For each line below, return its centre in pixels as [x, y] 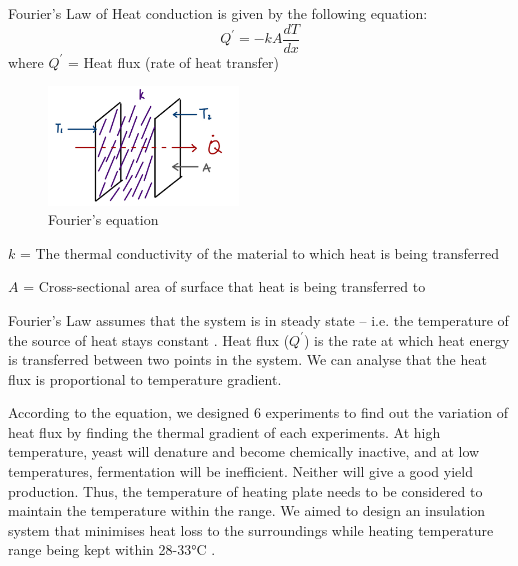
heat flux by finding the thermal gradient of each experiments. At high [224, 431]
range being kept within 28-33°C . [112, 549]
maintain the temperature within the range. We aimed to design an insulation [247, 510]
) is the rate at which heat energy [407, 339]
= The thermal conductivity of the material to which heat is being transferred [259, 252]
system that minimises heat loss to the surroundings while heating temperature [251, 529]
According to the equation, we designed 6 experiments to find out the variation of [258, 412]
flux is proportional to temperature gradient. [145, 378]
